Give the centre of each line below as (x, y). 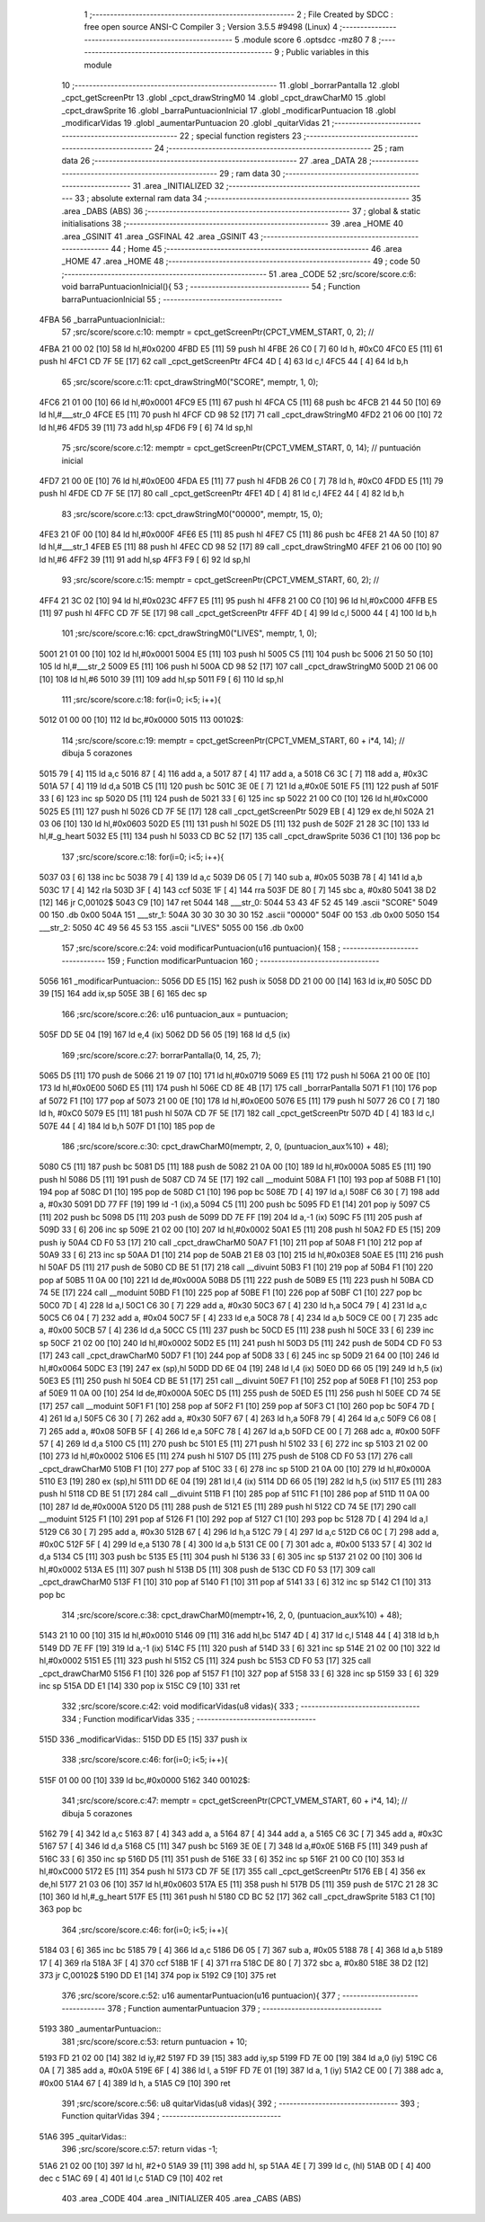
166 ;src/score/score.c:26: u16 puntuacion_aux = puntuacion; (175, 1014)
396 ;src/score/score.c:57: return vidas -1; (140, 2149)
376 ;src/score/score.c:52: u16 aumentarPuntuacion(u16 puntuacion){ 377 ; (201, 1995)
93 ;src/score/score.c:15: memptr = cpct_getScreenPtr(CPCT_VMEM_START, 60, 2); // (220, 580)
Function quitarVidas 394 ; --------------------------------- (172, 2116)
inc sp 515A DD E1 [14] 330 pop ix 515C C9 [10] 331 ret (140, 1685)
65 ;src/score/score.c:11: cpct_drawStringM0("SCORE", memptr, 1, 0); (190, 381)
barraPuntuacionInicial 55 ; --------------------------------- (172, 299)
